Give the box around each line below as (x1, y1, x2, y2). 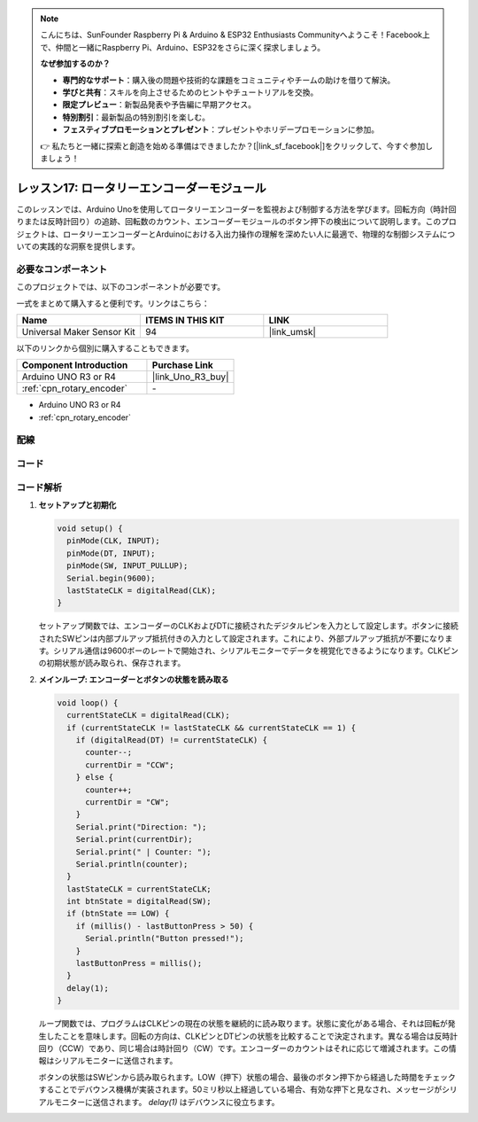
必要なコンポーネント (16, 262, 108, 275)
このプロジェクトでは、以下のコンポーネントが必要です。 (16, 282, 226, 292)
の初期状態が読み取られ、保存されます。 (38, 658, 186, 668)
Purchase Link (151, 359, 214, 371)
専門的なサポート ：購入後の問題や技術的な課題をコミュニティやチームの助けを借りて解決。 (62, 74, 396, 85)
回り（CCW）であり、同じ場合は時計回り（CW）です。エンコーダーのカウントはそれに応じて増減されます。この (38, 1042, 449, 1054)
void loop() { (57, 697, 119, 708)
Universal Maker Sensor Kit (21, 325, 136, 338)
